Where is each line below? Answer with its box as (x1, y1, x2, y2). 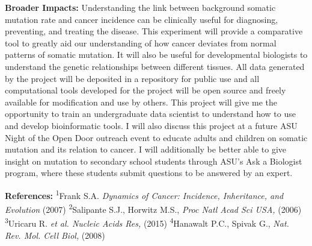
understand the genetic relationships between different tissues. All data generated (5, 60, 305, 72)
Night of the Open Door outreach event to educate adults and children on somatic (5, 131, 308, 143)
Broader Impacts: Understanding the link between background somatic (5, 1, 276, 13)
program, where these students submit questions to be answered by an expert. (5, 166, 293, 179)
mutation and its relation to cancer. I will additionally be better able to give (5, 143, 287, 156)
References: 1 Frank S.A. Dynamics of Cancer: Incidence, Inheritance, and (5, 187, 284, 201)
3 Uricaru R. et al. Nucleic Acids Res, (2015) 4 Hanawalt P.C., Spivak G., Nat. (5, 215, 289, 230)
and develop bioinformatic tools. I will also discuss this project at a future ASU (5, 119, 298, 131)
